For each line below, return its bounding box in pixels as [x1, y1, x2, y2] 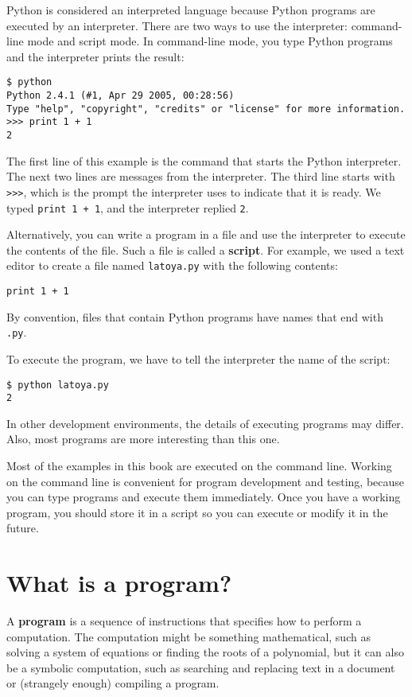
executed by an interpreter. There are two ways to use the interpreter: [6, 17, 348, 33]
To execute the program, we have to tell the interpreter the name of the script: [6, 350, 391, 367]
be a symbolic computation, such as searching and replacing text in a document [6, 659, 395, 676]
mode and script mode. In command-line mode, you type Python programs [27, 33, 393, 49]
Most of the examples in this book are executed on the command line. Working [6, 458, 392, 473]
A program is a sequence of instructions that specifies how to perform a [6, 613, 362, 629]
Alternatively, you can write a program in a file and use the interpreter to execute [6, 226, 406, 243]
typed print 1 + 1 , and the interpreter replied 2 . [6, 199, 249, 216]
